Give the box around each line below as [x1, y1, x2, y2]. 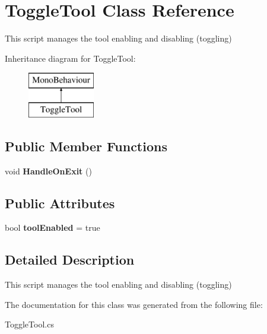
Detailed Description [5, 250, 135, 269]
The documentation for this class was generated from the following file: [5, 298, 263, 310]
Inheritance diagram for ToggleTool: [5, 52, 136, 64]
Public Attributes [5, 193, 115, 212]
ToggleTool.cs [5, 318, 54, 330]
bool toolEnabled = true [5, 221, 100, 234]
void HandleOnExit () [5, 164, 92, 177]
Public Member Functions [5, 136, 167, 155]
